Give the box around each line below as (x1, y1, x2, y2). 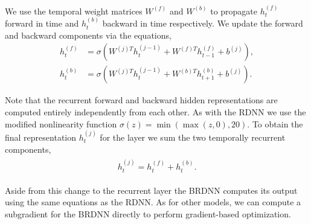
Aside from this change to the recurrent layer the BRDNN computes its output (5, 184, 298, 196)
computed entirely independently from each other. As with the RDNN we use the (5, 106, 306, 118)
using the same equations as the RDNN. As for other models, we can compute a (5, 196, 301, 208)
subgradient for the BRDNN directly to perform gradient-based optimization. (5, 207, 291, 220)
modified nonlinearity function (5, 117, 117, 130)
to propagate (210, 4, 258, 17)
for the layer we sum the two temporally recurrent (100, 131, 286, 144)
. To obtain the (247, 117, 303, 130)
